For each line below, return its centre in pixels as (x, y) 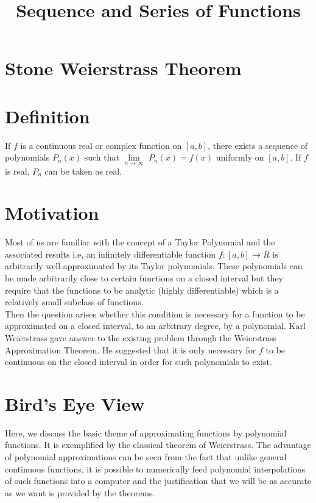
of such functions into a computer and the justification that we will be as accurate (158, 481)
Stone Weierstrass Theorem (123, 68)
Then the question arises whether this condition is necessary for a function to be (155, 313)
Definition (47, 116)
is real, (17, 171)
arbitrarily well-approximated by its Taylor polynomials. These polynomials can (154, 266)
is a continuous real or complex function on (101, 145)
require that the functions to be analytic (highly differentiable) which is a (142, 290)
